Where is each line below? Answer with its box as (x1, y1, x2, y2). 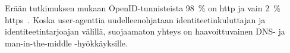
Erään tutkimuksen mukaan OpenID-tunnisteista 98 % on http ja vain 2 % (5, 2, 280, 14)
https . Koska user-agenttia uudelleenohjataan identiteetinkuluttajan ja (5, 13, 266, 26)
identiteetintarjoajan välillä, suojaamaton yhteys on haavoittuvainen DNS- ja (5, 25, 285, 38)
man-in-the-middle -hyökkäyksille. (5, 36, 128, 49)
